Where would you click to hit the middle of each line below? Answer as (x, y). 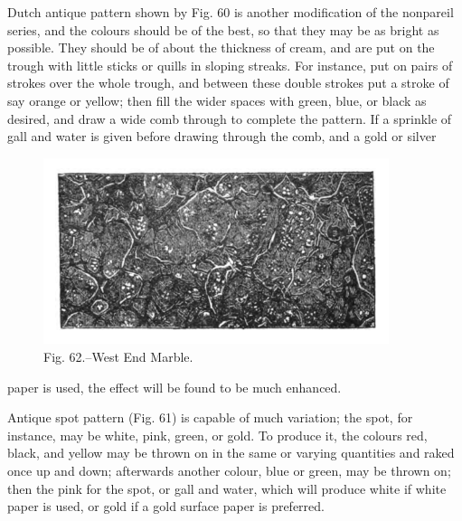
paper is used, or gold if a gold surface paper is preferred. (166, 506)
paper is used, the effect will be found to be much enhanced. (174, 387)
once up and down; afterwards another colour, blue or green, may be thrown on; (229, 470)
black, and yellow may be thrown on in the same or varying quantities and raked (231, 453)
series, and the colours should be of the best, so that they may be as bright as (223, 29)
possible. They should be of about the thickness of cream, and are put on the (221, 47)
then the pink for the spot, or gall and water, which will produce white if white (227, 488)
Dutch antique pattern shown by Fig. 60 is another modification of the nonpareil (231, 12)
